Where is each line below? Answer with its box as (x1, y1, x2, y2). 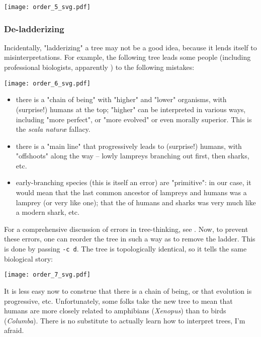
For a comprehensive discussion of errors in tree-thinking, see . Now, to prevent (4, 223, 248, 234)
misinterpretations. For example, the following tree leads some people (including (4, 52, 251, 62)
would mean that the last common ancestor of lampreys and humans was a (16, 187, 247, 198)
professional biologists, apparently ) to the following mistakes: (4, 62, 195, 72)
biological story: (4, 253, 53, 264)
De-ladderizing (4, 22, 64, 35)
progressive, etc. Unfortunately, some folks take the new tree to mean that (4, 295, 233, 306)
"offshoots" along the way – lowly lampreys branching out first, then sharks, (16, 150, 249, 161)
